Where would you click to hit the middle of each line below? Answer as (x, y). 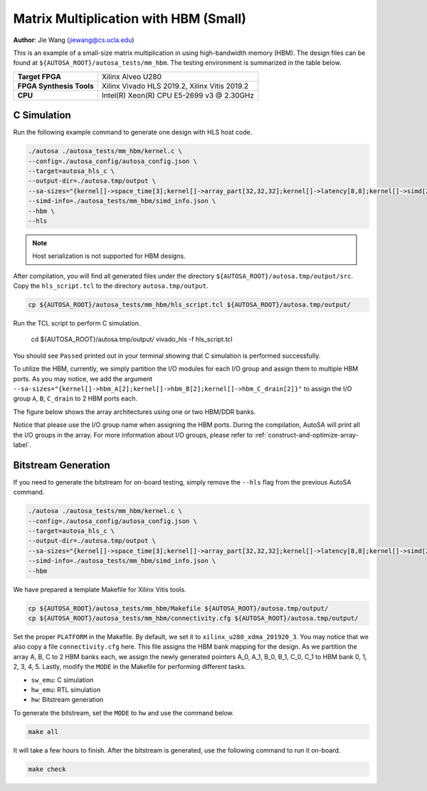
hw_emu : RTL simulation (66, 689)
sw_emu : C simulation (62, 680)
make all (43, 731)
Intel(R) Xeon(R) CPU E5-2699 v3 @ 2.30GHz (178, 95)
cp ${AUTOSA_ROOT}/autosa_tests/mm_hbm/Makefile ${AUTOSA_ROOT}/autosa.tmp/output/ (178, 608)
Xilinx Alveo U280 (132, 76)
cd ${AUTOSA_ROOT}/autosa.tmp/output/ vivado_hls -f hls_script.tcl (132, 339)
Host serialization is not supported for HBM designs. (109, 256)
